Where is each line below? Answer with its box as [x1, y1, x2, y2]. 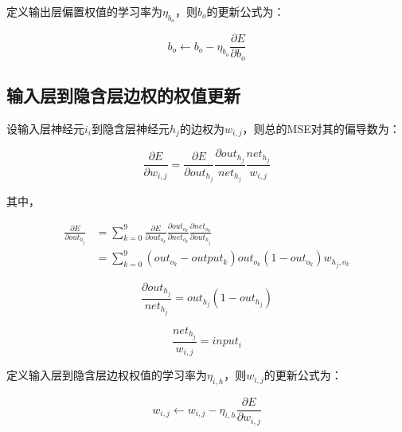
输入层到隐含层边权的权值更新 [6, 83, 240, 108]
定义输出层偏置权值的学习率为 [6, 3, 162, 19]
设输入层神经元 [6, 120, 84, 136]
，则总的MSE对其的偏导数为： [242, 120, 400, 136]
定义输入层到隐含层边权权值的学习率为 [6, 367, 207, 383]
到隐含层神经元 [92, 120, 170, 136]
